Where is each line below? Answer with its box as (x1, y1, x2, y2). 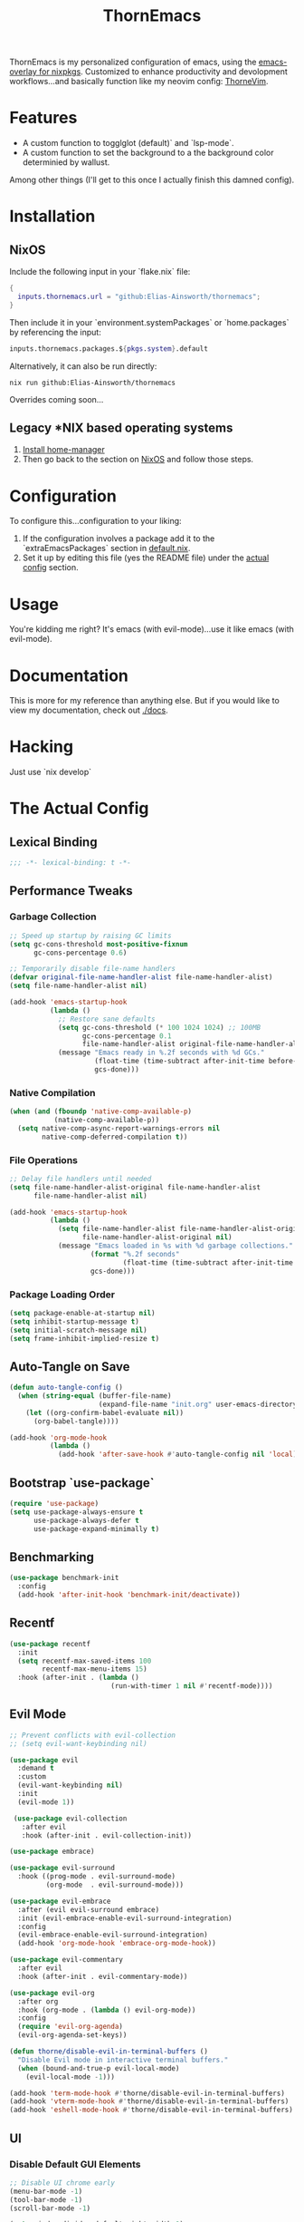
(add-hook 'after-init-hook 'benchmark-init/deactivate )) (17, 1590, 242, 1600)
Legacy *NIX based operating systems (9, 421, 233, 436)
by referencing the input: (9, 326, 101, 337)
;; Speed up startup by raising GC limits (9, 931, 172, 940)
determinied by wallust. (22, 157, 110, 168)
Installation (9, 206, 96, 227)
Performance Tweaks (9, 883, 133, 898)
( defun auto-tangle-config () (9, 1383, 124, 1392)
